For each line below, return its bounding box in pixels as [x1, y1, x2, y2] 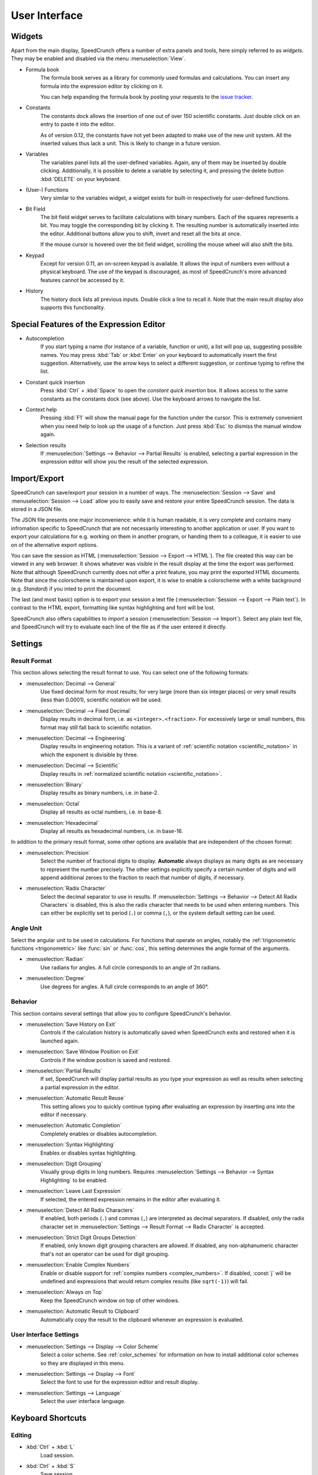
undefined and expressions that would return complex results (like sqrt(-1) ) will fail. [40, 1278, 249, 1285]
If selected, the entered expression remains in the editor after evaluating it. [40, 1195, 221, 1203]
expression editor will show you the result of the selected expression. [40, 458, 208, 466]
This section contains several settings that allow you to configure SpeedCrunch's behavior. [11, 1009, 232, 1017]
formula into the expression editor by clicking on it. [40, 83, 164, 90]
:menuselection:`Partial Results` [25, 1067, 102, 1074]
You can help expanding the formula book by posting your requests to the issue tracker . [40, 93, 253, 100]
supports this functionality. [40, 304, 105, 311]
